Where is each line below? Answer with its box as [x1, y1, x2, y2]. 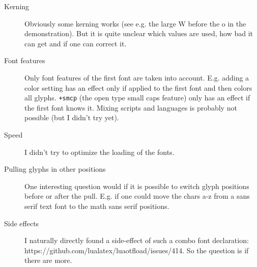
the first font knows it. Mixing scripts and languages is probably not [24, 102, 237, 113]
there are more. [24, 255, 72, 265]
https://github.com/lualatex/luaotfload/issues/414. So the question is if [24, 245, 249, 255]
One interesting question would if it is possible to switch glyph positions [24, 180, 249, 191]
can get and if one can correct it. [24, 38, 127, 48]
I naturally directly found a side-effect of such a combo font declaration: [24, 235, 249, 246]
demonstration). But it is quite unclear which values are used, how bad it [24, 28, 253, 39]
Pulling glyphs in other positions [4, 164, 106, 174]
